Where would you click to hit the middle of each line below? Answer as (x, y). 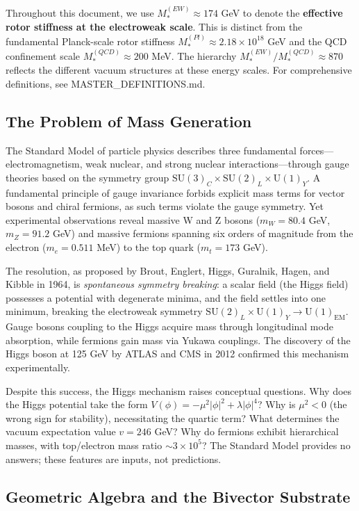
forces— (317, 150)
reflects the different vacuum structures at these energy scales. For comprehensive (179, 70)
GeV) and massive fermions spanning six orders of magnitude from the (203, 233)
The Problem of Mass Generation (129, 121)
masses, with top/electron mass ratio (84, 445)
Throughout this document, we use (80, 12)
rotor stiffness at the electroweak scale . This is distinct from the (154, 27)
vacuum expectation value (61, 431)
